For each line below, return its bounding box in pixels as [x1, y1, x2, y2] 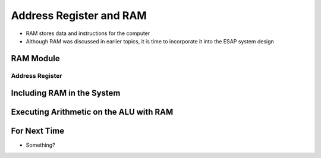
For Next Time [11, 126, 65, 136]
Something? [26, 141, 56, 148]
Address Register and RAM [11, 9, 147, 22]
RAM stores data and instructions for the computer [26, 30, 150, 37]
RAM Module [11, 53, 60, 64]
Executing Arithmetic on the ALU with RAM [11, 107, 174, 117]
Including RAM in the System [11, 88, 121, 98]
